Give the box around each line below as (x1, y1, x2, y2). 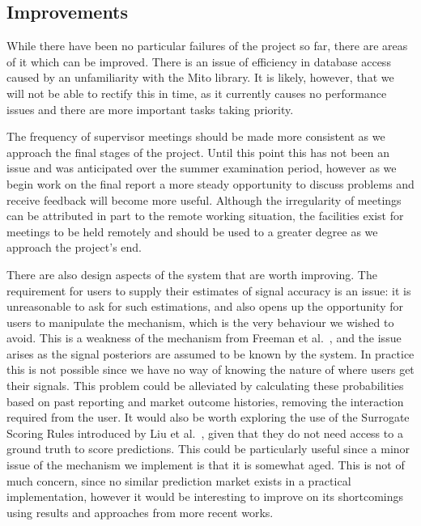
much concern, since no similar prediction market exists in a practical (6, 472, 351, 489)
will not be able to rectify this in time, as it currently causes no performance (6, 84, 387, 101)
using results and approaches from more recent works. (6, 503, 274, 520)
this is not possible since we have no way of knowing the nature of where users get (6, 361, 415, 378)
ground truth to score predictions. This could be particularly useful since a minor (6, 440, 410, 457)
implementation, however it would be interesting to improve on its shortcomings (6, 488, 404, 505)
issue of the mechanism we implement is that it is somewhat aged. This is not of (6, 456, 405, 473)
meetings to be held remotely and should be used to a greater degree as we (6, 223, 378, 240)
